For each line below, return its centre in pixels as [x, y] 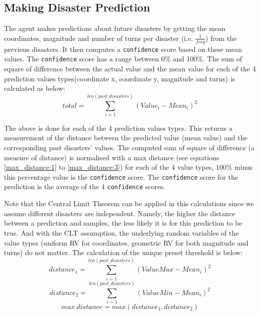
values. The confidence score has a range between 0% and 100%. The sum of [123, 59]
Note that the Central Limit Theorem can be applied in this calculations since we [129, 203]
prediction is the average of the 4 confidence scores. [85, 186]
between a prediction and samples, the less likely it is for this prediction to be [123, 223]
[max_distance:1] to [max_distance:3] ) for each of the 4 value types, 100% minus [128, 167]
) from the [221, 38]
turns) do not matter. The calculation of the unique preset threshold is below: [123, 252]
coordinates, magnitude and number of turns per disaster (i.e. [98, 38]
